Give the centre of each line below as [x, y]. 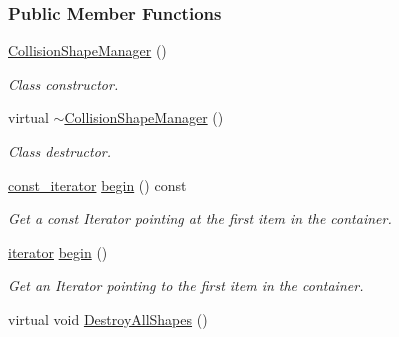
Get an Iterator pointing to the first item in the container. [186, 285]
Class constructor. [63, 83]
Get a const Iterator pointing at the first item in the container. [200, 218]
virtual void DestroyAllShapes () [108, 318]
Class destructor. [60, 151]
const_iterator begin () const [97, 184]
